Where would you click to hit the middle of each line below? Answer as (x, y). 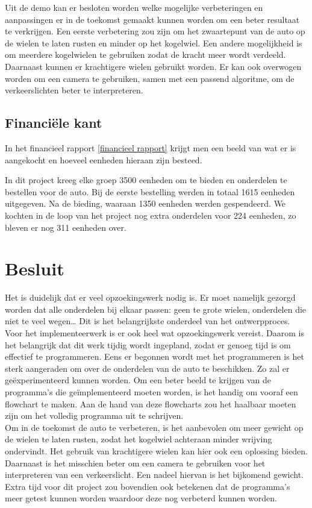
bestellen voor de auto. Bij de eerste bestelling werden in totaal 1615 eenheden (150, 191)
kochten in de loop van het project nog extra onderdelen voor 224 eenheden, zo (151, 215)
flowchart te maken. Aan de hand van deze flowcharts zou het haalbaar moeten (151, 403)
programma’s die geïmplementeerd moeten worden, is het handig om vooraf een (151, 391)
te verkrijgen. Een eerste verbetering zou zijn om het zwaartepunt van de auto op (155, 31)
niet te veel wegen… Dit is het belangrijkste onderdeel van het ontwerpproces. (148, 321)
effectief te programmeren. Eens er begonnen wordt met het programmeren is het (154, 356)
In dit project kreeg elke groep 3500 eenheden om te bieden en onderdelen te (146, 180)
